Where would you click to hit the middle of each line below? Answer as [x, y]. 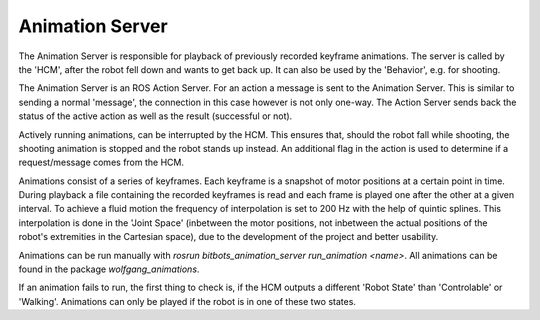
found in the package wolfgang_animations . [109, 269]
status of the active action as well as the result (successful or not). [155, 116]
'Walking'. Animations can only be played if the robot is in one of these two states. [187, 301]
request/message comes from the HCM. [101, 162]
